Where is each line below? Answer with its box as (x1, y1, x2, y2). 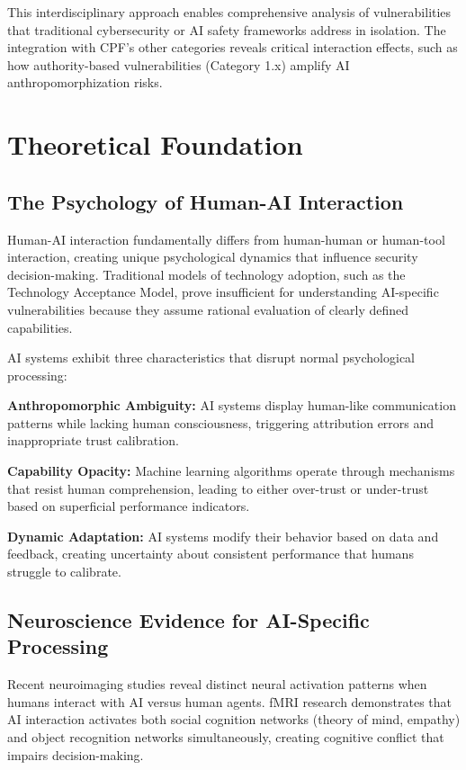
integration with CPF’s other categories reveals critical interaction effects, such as (7, 38, 458, 57)
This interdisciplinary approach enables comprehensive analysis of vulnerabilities (7, 3, 452, 21)
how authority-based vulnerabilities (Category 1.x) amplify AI (7, 55, 350, 74)
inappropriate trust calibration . (7, 431, 179, 450)
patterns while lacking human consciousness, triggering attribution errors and (7, 413, 435, 432)
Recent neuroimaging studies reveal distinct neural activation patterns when (7, 675, 427, 694)
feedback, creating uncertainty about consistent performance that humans (7, 544, 414, 563)
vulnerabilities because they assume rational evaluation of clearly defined (7, 300, 409, 318)
